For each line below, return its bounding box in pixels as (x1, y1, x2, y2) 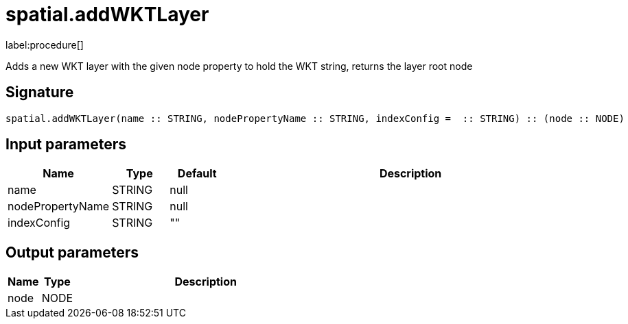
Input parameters (5, 136, 127, 153)
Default (177, 166, 217, 181)
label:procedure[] (5, 38, 84, 51)
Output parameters (5, 243, 139, 261)
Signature (5, 84, 74, 101)
